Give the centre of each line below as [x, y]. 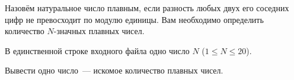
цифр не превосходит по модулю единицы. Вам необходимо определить [134, 19]
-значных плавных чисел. [99, 31]
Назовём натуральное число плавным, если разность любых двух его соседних [147, 8]
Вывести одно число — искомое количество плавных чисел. [114, 70]
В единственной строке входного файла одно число [97, 50]
